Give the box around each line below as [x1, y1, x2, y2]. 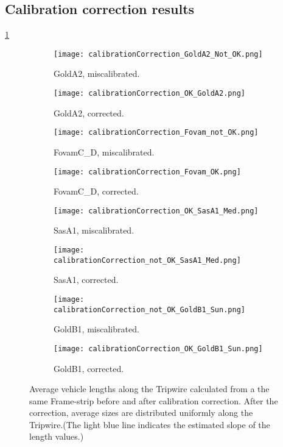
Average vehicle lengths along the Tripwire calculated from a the [29, 382, 270, 395]
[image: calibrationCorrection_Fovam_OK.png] [54, 167, 241, 176]
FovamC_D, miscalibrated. [54, 145, 155, 158]
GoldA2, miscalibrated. [54, 67, 140, 80]
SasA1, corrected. [54, 273, 119, 286]
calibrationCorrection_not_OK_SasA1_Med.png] [54, 256, 241, 265]
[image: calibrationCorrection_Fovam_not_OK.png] [54, 128, 259, 137]
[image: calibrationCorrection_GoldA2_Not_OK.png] [54, 49, 263, 59]
